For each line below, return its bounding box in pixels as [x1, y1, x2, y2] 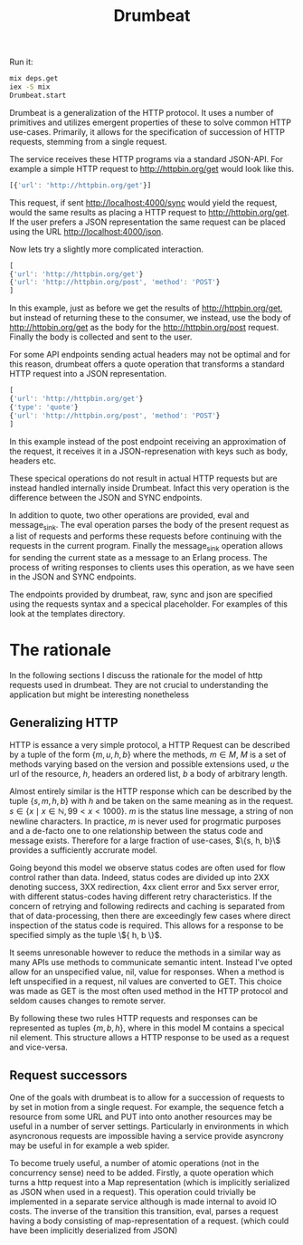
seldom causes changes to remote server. [9, 995, 166, 1006]
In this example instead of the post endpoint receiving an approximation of [9, 436, 287, 446]
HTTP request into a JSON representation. [9, 369, 167, 379]
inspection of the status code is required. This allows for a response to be [9, 920, 284, 931]
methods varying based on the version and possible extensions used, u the [9, 758, 289, 770]
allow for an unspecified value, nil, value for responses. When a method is [9, 966, 285, 977]
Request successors [9, 1068, 128, 1083]
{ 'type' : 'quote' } [9, 402, 79, 412]
